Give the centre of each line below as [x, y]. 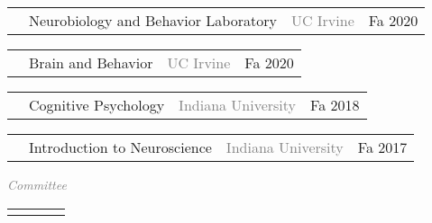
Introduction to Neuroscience [120, 147]
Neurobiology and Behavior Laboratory [153, 20]
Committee [37, 184]
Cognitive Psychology [97, 105]
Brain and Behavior [91, 62]
